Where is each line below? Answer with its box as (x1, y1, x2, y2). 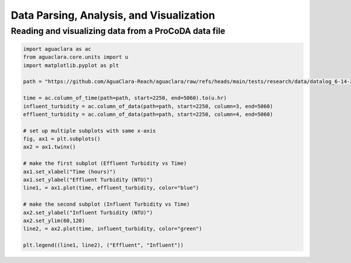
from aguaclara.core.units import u (23, 54, 129, 61)
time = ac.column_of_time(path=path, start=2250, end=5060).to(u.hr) (23, 95, 227, 102)
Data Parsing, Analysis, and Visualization (11, 9, 215, 22)
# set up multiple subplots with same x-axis (23, 127, 156, 134)
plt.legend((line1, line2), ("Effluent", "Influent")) (23, 242, 184, 248)
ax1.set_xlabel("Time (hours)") (23, 168, 116, 175)
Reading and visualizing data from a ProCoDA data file (11, 26, 225, 36)
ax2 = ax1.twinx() (23, 144, 76, 150)
